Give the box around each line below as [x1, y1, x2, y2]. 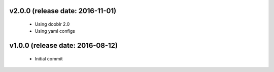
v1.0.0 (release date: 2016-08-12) [9, 41, 118, 50]
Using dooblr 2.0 [35, 21, 70, 27]
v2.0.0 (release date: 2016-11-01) [9, 7, 117, 15]
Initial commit [35, 55, 63, 61]
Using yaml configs [35, 28, 76, 34]
